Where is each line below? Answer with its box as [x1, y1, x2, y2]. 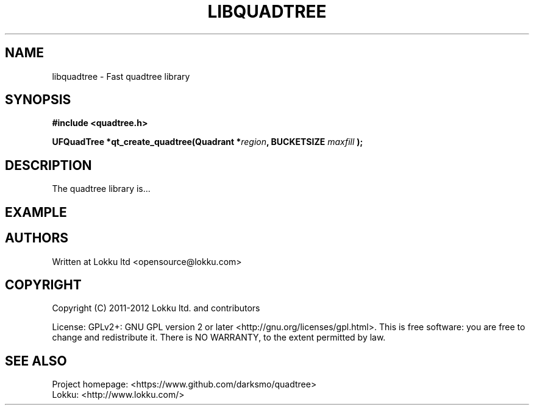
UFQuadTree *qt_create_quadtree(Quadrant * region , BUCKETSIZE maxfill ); [52, 136, 363, 147]
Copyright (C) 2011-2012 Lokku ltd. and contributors [52, 303, 260, 314]
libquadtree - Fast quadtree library [52, 71, 190, 82]
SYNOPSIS [5, 92, 71, 108]
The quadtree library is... [52, 183, 151, 194]
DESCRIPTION [5, 157, 92, 173]
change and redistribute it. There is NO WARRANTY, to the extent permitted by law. [52, 332, 386, 343]
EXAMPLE [5, 204, 67, 220]
